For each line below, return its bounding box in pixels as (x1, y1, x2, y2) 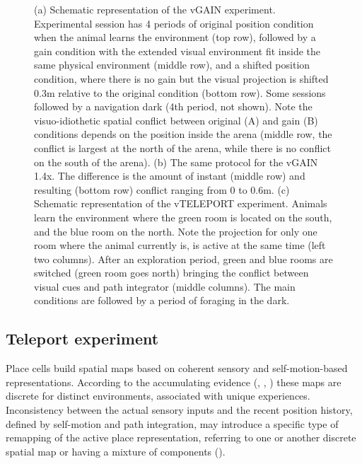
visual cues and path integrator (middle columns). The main (34, 279, 296, 294)
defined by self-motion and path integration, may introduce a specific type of (6, 416, 339, 431)
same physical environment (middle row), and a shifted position (34, 57, 310, 72)
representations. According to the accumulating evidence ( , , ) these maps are (6, 374, 341, 389)
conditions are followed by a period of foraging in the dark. (34, 293, 290, 308)
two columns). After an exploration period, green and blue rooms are (34, 251, 333, 266)
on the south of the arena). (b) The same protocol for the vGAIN (34, 154, 318, 169)
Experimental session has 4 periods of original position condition (34, 16, 314, 30)
